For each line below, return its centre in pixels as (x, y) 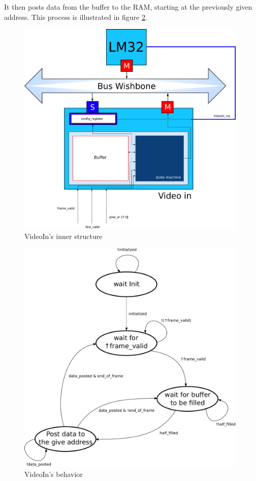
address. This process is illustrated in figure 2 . (76, 17)
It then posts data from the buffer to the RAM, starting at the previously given (128, 7)
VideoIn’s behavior (54, 474)
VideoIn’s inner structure (63, 236)
